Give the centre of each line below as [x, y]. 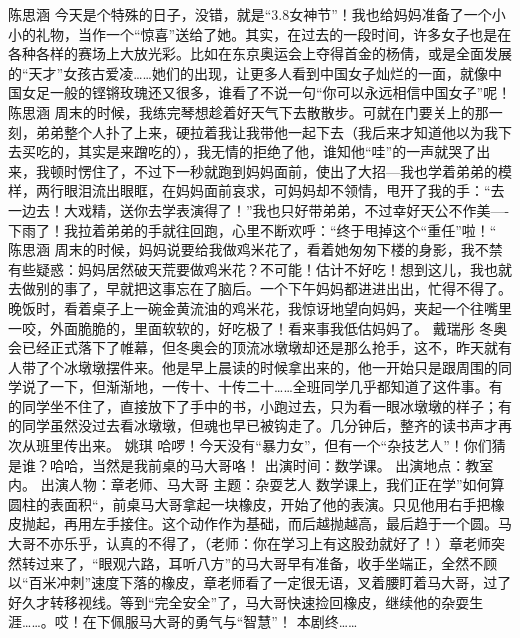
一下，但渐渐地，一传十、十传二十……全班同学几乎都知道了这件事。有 [276, 386]
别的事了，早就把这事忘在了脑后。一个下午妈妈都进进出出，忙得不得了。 [273, 288]
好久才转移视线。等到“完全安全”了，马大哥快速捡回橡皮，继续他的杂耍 [239, 601]
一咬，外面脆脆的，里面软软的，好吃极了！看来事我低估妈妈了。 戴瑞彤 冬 [251, 327]
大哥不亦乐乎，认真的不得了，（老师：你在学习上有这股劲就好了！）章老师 [249, 543]
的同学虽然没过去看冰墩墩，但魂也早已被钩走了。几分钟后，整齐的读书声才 [253, 425]
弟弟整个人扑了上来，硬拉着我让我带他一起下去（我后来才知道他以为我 [266, 131]
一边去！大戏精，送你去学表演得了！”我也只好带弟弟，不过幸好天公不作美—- [259, 209]
